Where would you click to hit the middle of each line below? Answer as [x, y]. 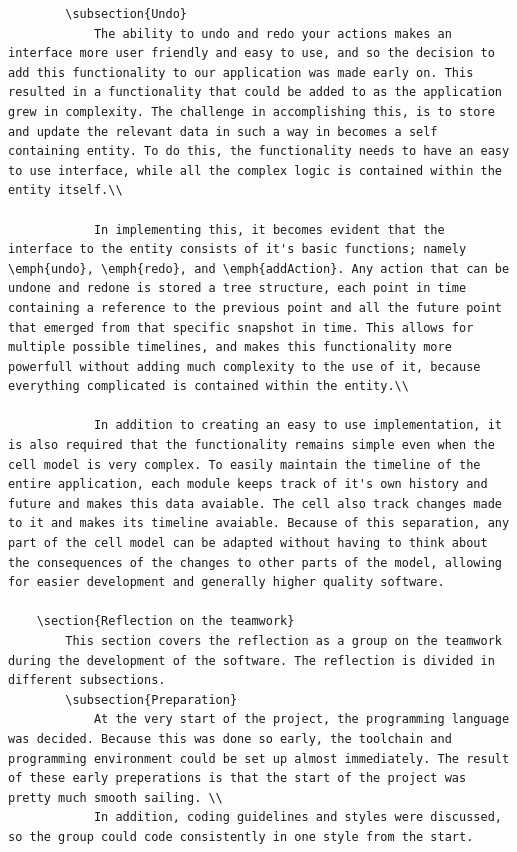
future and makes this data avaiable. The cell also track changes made [255, 503]
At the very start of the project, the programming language [301, 719]
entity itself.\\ [65, 190]
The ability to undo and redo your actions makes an [272, 33]
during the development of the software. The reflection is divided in [251, 660]
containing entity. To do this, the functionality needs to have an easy [259, 151]
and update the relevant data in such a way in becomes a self [223, 131]
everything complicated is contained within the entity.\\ [208, 386]
